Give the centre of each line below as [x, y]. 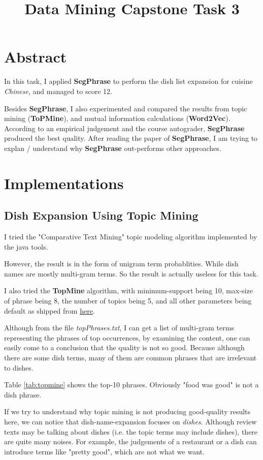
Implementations [64, 183]
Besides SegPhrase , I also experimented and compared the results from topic [126, 108]
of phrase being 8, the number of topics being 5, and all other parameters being [128, 301]
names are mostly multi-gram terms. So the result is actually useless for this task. [131, 273]
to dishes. [19, 367]
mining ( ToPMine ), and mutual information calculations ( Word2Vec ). [117, 118]
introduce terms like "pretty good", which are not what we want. [104, 451]
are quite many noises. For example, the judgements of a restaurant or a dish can [130, 441]
